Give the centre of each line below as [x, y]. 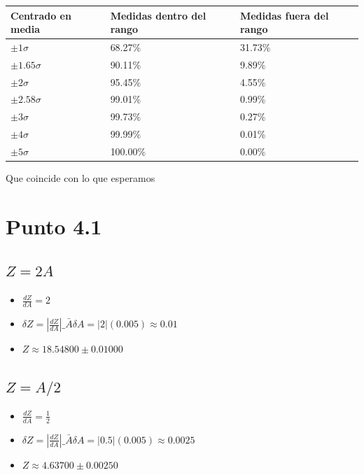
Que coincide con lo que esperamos [80, 178]
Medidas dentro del [158, 15]
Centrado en [41, 15]
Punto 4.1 [54, 226]
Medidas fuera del [284, 15]
